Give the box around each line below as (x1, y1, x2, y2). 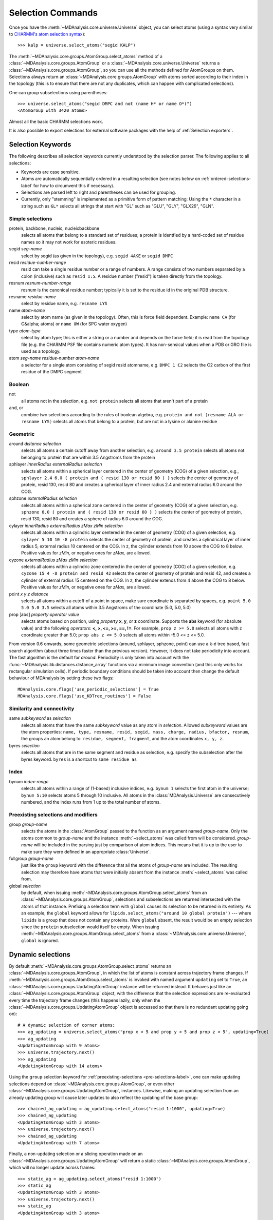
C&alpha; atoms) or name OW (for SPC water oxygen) (21, 321, 127, 327)
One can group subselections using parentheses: (9, 89, 108, 95)
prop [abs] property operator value (9, 611, 80, 617)
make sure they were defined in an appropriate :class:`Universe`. (21, 849, 151, 854)
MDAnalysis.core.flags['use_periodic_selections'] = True (18, 686, 159, 692)
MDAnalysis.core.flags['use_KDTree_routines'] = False (18, 693, 151, 699)
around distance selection (9, 441, 61, 447)
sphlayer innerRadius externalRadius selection (9, 461, 102, 467)
